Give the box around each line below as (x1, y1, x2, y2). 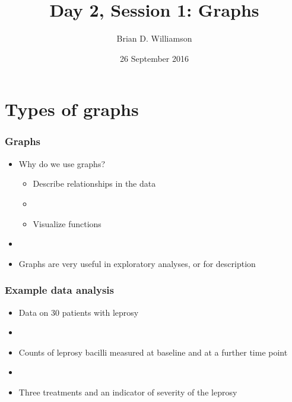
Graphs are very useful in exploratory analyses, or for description (18, 257, 256, 269)
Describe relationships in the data (33, 177, 156, 190)
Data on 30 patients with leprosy (18, 306, 139, 318)
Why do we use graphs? (18, 157, 106, 169)
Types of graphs (5, 97, 139, 121)
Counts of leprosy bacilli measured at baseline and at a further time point (18, 346, 288, 358)
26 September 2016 (120, 52, 189, 64)
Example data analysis (5, 282, 114, 297)
